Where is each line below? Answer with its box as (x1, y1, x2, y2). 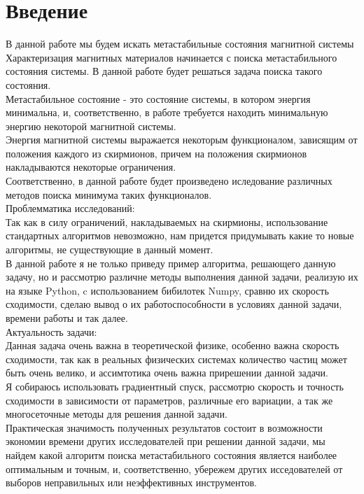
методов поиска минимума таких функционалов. (6, 187, 212, 202)
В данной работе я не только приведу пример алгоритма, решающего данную (6, 255, 336, 270)
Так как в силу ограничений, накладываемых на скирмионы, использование (6, 214, 328, 229)
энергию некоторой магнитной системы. (6, 118, 176, 133)
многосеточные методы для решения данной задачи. (6, 407, 227, 421)
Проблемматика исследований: (6, 201, 135, 216)
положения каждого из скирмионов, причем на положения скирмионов (6, 146, 307, 160)
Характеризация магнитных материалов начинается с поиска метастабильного (6, 50, 337, 64)
